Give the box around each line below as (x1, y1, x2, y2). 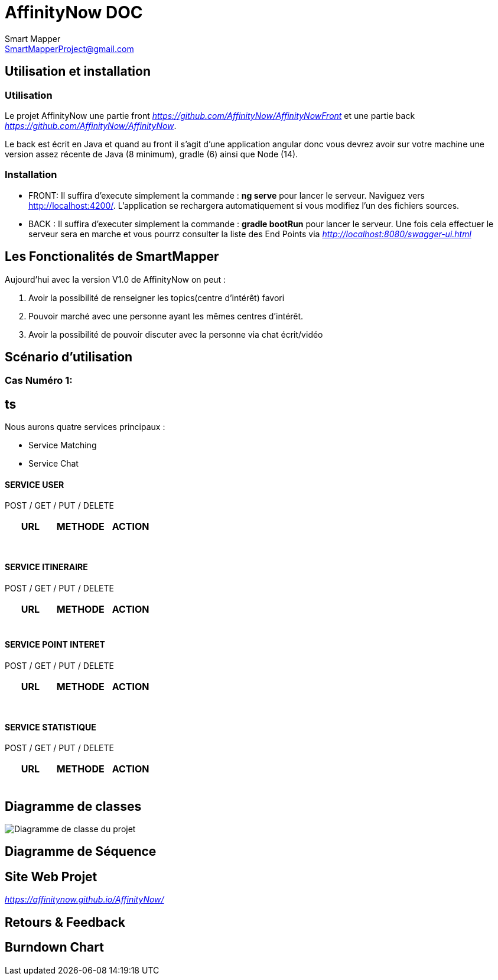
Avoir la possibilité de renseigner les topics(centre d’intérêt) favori (28, 292, 285, 303)
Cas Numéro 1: (5, 374, 73, 387)
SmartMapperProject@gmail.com (5, 43, 134, 54)
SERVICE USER (5, 479, 64, 490)
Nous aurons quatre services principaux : (5, 422, 165, 432)
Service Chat (28, 458, 79, 469)
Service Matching (28, 440, 97, 451)
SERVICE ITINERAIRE (5, 562, 88, 573)
